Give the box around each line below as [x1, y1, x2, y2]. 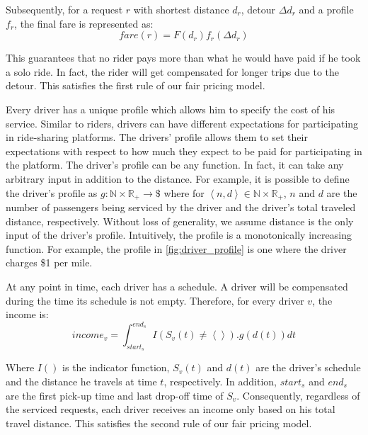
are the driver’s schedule [255, 360, 361, 375]
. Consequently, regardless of [236, 388, 360, 402]
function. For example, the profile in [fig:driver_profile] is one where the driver [6, 241, 347, 256]
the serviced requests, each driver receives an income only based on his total [6, 402, 335, 417]
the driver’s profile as [6, 185, 98, 200]
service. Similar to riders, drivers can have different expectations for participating [6, 115, 359, 130]
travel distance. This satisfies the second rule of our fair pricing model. [6, 415, 312, 430]
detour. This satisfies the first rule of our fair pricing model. [6, 78, 265, 93]
